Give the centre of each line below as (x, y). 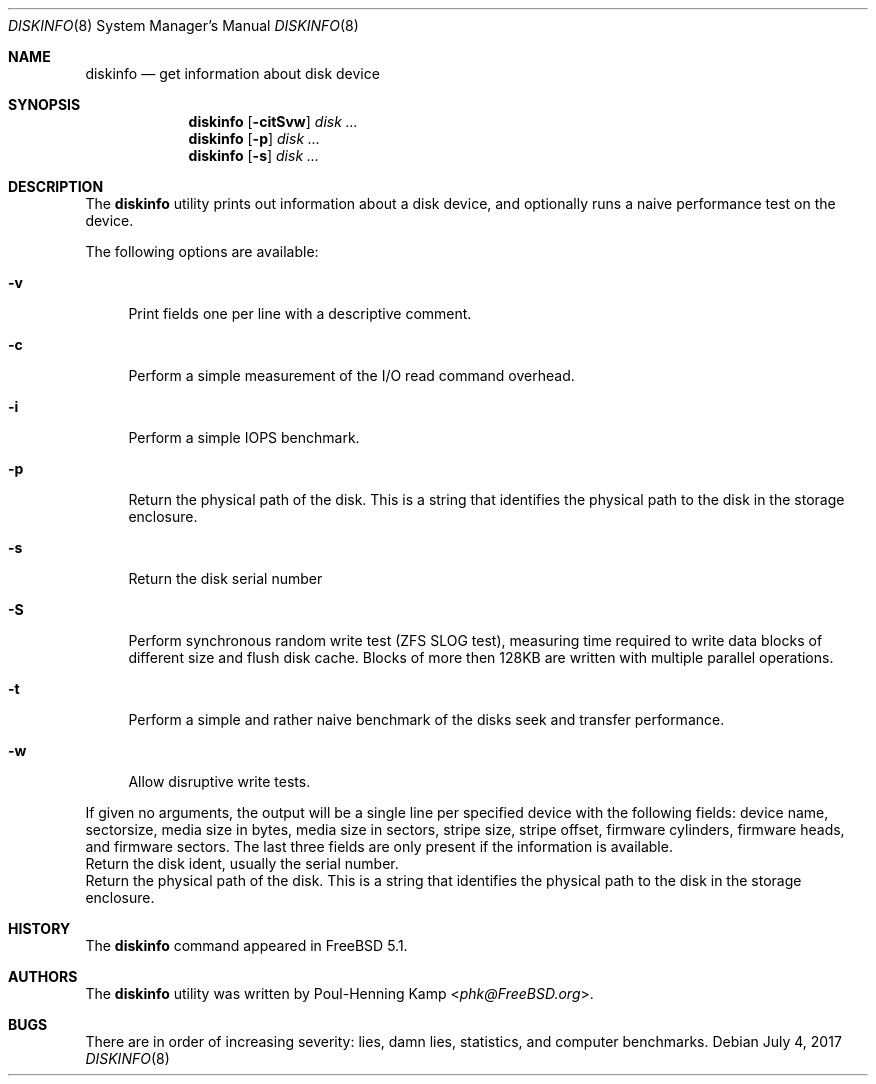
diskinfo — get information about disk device (232, 73)
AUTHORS (43, 976)
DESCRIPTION (56, 186)
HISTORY (39, 928)
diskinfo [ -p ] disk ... (254, 138)
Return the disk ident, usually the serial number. (242, 863)
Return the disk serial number (225, 578)
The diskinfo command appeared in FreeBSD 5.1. (246, 945)
